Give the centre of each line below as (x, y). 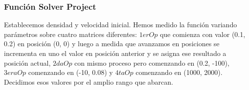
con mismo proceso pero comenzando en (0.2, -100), (152, 63)
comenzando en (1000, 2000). (179, 72)
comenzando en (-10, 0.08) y (70, 72)
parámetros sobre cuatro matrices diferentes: (70, 34)
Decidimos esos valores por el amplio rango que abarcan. (89, 81)
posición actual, (27, 63)
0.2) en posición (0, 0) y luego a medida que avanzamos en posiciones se (112, 44)
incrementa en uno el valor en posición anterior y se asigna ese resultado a (115, 53)
